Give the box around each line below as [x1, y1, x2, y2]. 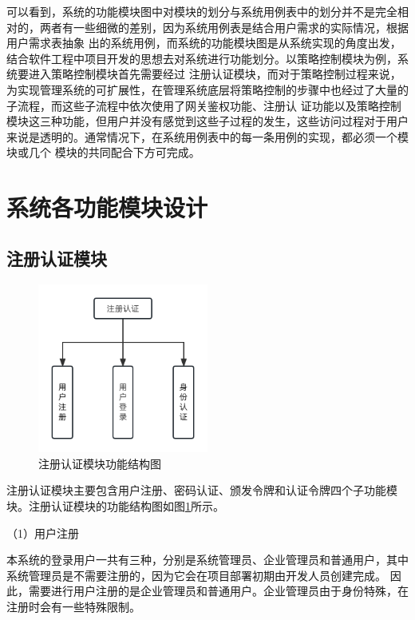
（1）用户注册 [6, 524, 79, 541]
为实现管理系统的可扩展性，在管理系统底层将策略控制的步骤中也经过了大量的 [6, 81, 409, 97]
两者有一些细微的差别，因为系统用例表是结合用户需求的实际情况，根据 [39, 18, 409, 35]
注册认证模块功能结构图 [38, 455, 161, 471]
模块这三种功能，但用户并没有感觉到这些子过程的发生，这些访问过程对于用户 [6, 113, 409, 129]
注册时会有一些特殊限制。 [6, 598, 140, 614]
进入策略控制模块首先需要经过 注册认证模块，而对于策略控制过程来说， [28, 66, 401, 82]
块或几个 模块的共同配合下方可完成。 [6, 144, 200, 161]
